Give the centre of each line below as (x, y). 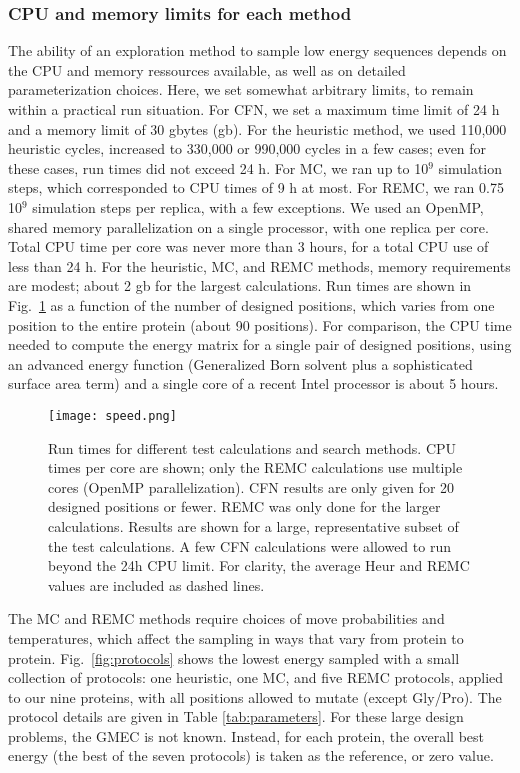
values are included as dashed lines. (156, 584)
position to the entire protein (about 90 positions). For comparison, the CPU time (260, 324)
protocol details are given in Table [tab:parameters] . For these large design (236, 716)
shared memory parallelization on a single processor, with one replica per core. (248, 226)
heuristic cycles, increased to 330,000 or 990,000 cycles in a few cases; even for (247, 148)
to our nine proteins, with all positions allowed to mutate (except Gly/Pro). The (255, 696)
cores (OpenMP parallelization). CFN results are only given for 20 (251, 486)
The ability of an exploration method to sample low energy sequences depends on (257, 50)
